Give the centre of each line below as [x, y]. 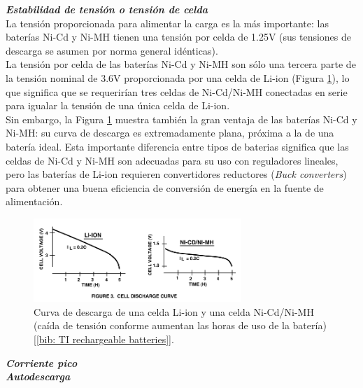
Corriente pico [42, 362]
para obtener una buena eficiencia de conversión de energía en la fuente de [165, 187]
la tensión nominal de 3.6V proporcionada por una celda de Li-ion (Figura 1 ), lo [178, 77]
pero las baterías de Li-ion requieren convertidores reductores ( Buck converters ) [176, 174]
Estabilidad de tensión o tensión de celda [107, 9]
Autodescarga [38, 376]
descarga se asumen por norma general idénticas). [112, 50]
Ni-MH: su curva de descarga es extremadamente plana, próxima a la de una [170, 133]
